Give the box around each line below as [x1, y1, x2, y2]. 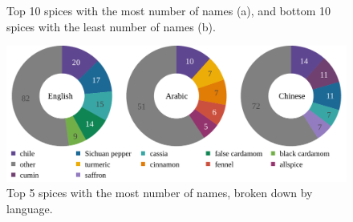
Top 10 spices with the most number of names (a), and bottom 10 [6, 2, 331, 18]
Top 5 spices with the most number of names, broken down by [6, 184, 313, 201]
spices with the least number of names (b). [6, 18, 216, 34]
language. [6, 200, 53, 216]
